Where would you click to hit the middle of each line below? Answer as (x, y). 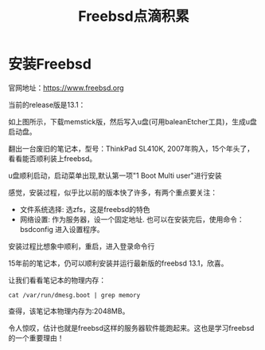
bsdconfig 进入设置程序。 (62, 229)
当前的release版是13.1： (47, 104)
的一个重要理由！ (36, 338)
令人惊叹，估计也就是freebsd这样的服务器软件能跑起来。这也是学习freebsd (131, 328)
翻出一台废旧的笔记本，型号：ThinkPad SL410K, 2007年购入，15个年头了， (131, 148)
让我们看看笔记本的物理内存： (57, 280)
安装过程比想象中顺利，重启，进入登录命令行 (82, 246)
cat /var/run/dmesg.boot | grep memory (74, 295)
